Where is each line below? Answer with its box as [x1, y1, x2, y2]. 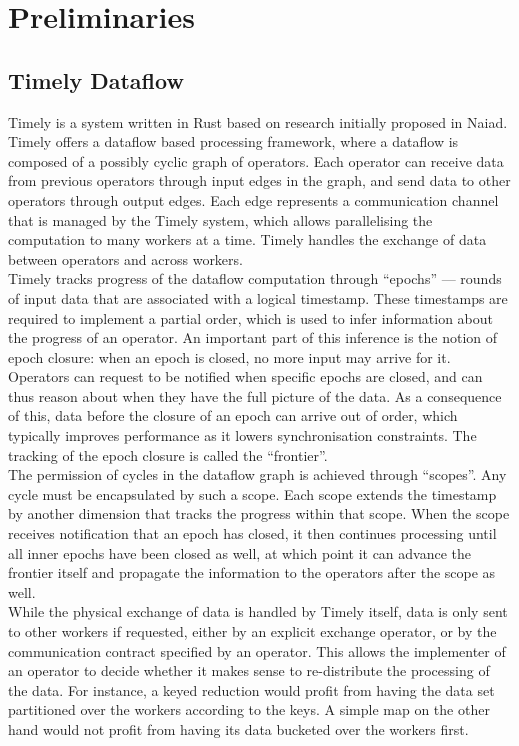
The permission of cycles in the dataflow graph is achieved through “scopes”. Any [8, 464, 507, 485]
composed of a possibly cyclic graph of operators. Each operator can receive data [8, 150, 504, 171]
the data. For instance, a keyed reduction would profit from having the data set [8, 679, 495, 700]
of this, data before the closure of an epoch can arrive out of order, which [8, 405, 458, 426]
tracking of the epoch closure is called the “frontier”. [8, 444, 328, 465]
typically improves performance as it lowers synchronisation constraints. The [8, 425, 477, 446]
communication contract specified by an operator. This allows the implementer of [8, 640, 506, 661]
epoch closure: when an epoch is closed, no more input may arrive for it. [8, 346, 451, 367]
